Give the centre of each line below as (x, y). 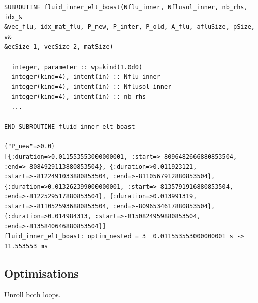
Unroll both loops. (33, 295)
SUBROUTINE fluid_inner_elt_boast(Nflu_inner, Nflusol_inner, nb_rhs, (126, 7)
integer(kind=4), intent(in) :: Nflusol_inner (91, 87)
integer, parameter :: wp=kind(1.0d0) (77, 67)
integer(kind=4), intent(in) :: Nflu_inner (86, 77)
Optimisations (41, 273)
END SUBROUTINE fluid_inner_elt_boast (70, 127)
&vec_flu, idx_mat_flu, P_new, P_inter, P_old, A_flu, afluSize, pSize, (130, 27)
